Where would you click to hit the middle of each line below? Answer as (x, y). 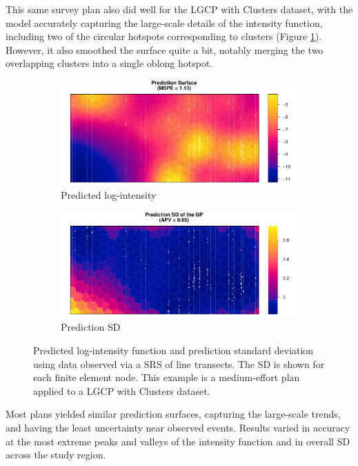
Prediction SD (91, 327)
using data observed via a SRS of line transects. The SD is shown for (179, 363)
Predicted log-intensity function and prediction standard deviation (173, 350)
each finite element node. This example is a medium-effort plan (167, 377)
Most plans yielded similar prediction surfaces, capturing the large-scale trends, (173, 414)
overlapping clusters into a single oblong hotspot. (109, 63)
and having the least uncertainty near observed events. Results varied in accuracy (178, 427)
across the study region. (56, 455)
